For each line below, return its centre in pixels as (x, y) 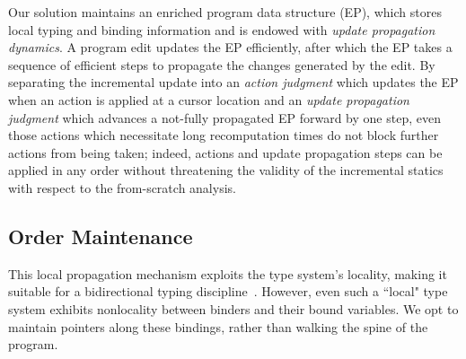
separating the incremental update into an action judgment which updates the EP (233, 82)
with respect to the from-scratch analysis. (122, 187)
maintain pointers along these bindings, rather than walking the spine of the (218, 326)
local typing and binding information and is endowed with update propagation (222, 29)
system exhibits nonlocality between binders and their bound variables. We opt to (233, 308)
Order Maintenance (101, 236)
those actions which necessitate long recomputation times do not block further (224, 135)
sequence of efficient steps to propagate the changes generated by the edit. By (222, 64)
